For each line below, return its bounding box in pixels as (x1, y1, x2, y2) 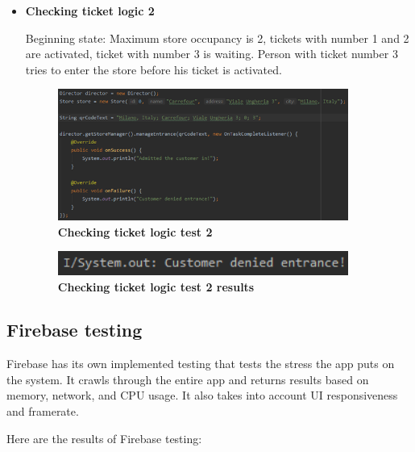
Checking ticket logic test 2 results (57, 278, 255, 295)
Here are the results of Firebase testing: (6, 429, 202, 446)
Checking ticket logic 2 (25, 2, 155, 19)
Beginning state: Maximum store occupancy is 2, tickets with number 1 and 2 (25, 29, 409, 46)
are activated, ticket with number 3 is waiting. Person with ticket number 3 (25, 45, 398, 62)
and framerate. (6, 403, 79, 420)
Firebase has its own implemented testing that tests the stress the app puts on (6, 355, 395, 372)
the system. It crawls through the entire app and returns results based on (6, 370, 369, 387)
